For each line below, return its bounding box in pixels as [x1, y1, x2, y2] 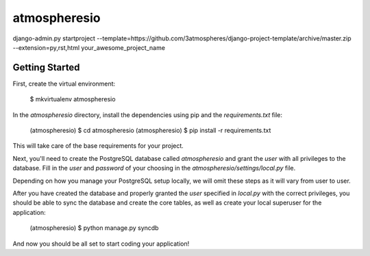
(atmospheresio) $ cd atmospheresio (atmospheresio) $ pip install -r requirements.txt [29, 127, 271, 135]
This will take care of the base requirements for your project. [12, 142, 184, 150]
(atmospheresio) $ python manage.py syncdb [29, 224, 159, 232]
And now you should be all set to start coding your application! [12, 240, 190, 248]
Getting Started [12, 62, 80, 73]
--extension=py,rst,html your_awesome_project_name [12, 43, 166, 51]
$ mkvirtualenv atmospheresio [29, 95, 116, 103]
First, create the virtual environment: [12, 79, 116, 88]
